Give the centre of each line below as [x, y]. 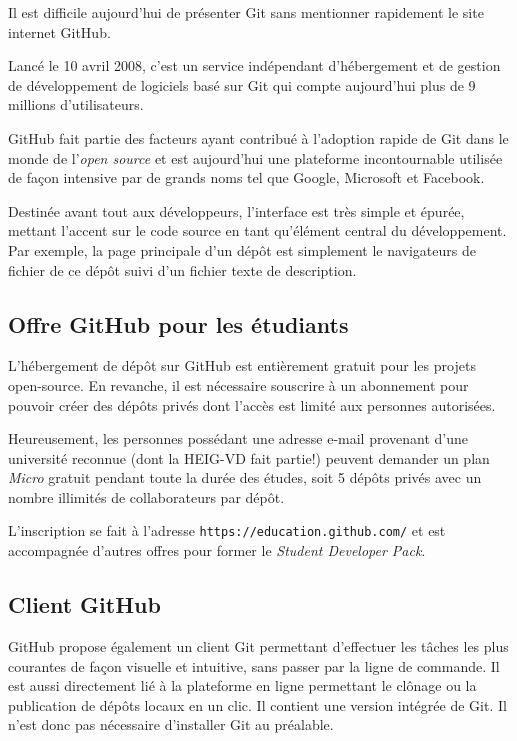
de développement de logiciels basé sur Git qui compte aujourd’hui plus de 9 [242, 84]
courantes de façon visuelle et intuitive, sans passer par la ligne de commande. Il [254, 665]
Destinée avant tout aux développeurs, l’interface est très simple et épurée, [236, 210]
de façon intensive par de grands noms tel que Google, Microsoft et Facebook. [246, 177]
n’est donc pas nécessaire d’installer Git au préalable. [171, 724]
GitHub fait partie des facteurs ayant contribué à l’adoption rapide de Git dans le [258, 137]
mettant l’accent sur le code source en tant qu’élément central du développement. [257, 230]
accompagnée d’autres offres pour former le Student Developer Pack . [217, 550]
